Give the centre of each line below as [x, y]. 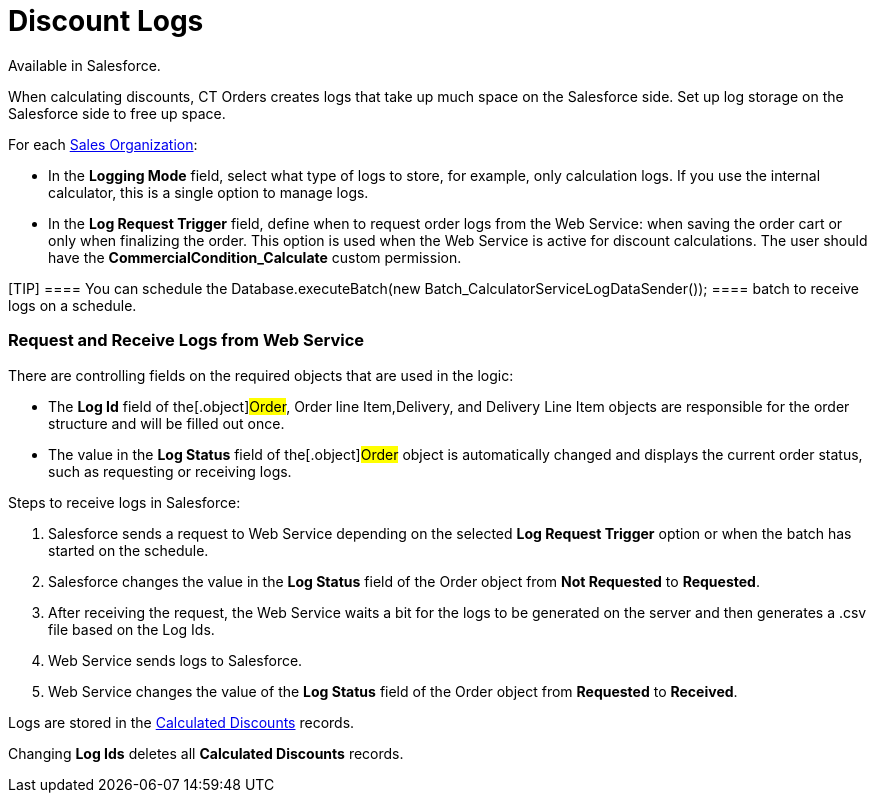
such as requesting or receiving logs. [170, 471]
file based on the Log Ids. [131, 629]
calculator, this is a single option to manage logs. [208, 192]
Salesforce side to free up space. [117, 113]
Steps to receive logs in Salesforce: [124, 502]
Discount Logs [106, 21]
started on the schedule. [128, 550]
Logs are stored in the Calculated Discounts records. [181, 722]
